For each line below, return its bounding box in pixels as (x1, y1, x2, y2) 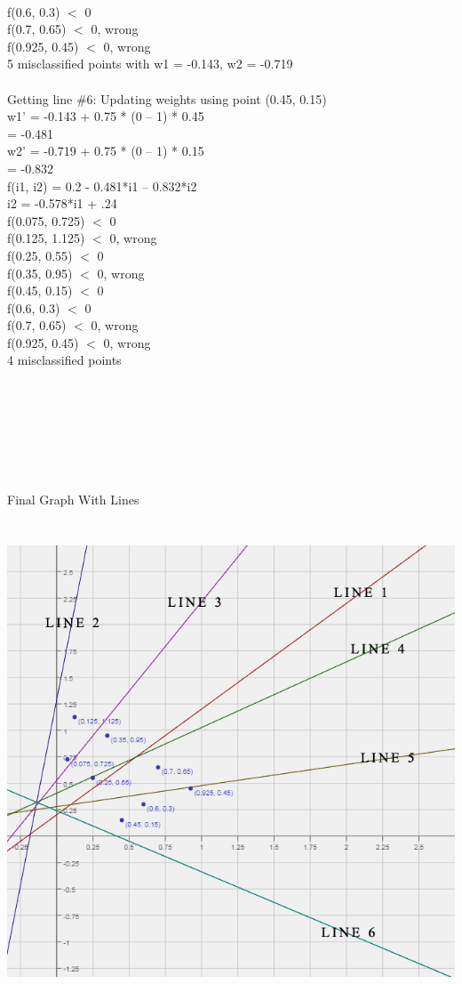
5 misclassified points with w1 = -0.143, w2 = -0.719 (7, 54, 293, 73)
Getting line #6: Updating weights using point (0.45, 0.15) (7, 89, 327, 108)
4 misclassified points (7, 351, 122, 369)
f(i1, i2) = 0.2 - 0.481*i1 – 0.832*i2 (7, 176, 197, 195)
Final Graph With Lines (7, 490, 139, 509)
